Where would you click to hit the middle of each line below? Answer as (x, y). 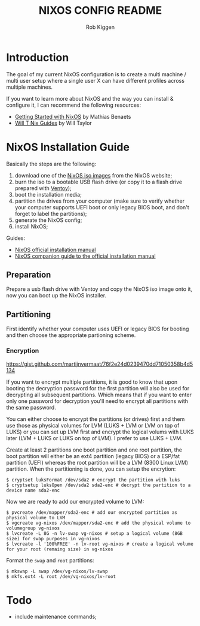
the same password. (31, 407)
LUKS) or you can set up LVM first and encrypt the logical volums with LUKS (100, 432)
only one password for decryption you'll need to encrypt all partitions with (97, 401)
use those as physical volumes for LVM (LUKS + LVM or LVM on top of (93, 425)
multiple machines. (29, 87)
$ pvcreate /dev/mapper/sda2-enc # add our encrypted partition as (92, 512)
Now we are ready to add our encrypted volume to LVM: (75, 501)
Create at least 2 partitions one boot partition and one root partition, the (94, 450)
